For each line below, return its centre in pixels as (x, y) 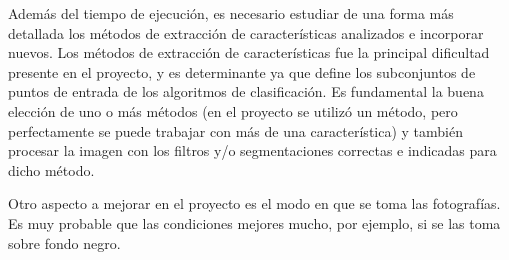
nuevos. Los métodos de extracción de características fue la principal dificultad (249, 52)
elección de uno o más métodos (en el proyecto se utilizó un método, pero (233, 110)
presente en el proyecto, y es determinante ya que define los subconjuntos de (242, 71)
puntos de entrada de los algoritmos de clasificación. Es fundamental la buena (246, 91)
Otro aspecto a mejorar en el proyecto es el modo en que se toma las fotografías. (254, 203)
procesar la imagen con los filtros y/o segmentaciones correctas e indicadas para (252, 150)
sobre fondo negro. (64, 242)
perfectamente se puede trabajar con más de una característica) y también (235, 130)
